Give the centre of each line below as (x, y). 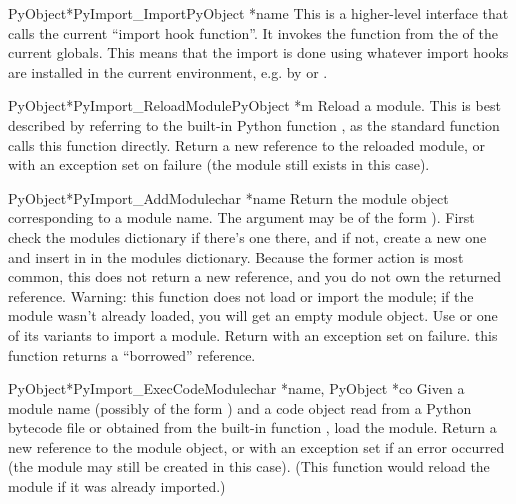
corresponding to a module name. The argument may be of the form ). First (241, 217)
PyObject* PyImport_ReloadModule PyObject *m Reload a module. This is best (254, 105)
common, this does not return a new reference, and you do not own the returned (255, 276)
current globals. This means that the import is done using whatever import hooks (258, 52)
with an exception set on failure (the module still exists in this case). (219, 164)
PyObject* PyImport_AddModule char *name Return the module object (228, 197)
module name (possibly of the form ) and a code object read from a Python (240, 407)
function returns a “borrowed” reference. (132, 354)
